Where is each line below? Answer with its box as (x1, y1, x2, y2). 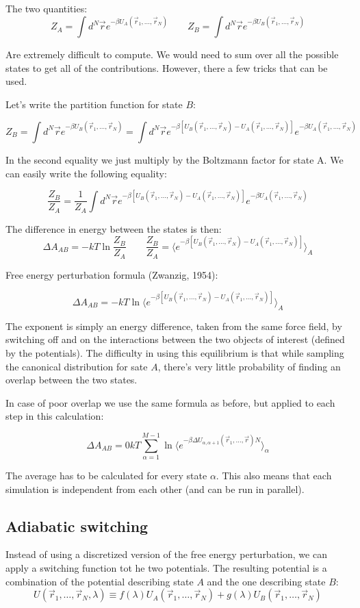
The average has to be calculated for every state (5, 468, 207, 483)
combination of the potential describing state (5, 574, 194, 588)
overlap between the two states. (5, 372, 138, 387)
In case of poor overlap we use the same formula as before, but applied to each (5, 395, 335, 409)
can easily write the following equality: (5, 166, 167, 180)
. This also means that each (216, 468, 332, 483)
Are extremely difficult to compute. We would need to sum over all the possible (5, 47, 339, 62)
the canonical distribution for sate (5, 359, 148, 373)
